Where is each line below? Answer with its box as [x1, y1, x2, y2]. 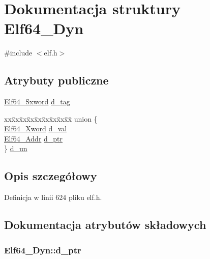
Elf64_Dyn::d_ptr [4, 243, 81, 256]
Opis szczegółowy [4, 168, 97, 184]
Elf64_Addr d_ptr [4, 133, 63, 143]
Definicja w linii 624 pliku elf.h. [4, 192, 102, 203]
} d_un [4, 143, 27, 154]
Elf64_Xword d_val [4, 123, 67, 134]
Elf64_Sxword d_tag [4, 96, 70, 107]
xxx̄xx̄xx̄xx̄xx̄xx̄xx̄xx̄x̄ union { [4, 113, 98, 124]
